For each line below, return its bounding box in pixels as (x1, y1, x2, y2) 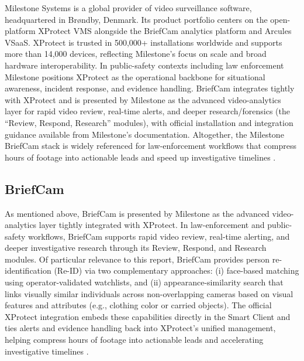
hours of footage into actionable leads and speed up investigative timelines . (5, 151, 276, 163)
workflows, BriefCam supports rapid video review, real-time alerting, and (28, 230, 290, 242)
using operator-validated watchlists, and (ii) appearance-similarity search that (5, 276, 284, 288)
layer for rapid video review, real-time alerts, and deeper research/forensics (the (5, 105, 290, 117)
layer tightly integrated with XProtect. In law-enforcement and (39, 219, 265, 231)
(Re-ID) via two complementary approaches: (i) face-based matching (54, 264, 299, 277)
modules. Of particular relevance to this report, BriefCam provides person (5, 253, 270, 265)
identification (5, 264, 51, 277)
